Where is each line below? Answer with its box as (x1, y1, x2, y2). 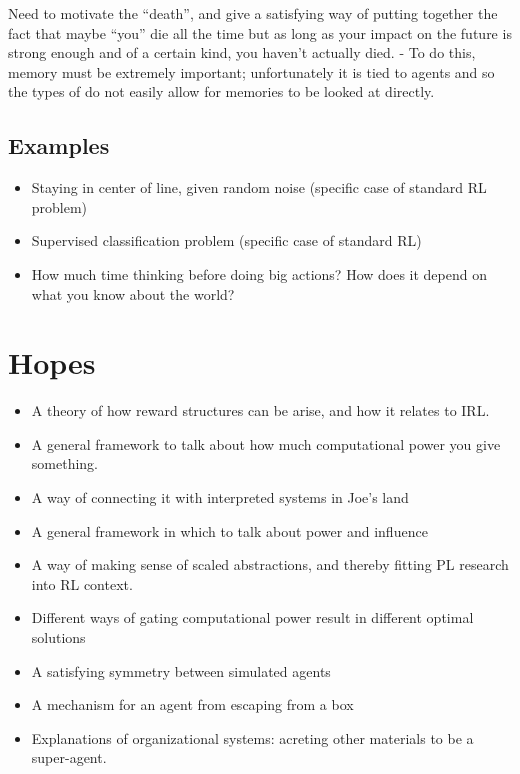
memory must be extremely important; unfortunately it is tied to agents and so (8, 61, 495, 82)
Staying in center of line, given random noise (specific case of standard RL (31, 177, 487, 198)
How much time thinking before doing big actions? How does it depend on (31, 263, 487, 284)
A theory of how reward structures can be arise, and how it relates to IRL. (31, 400, 490, 421)
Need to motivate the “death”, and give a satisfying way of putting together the (8, 3, 498, 23)
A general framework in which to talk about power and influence (31, 520, 428, 541)
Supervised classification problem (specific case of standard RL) (31, 230, 422, 251)
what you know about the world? (31, 283, 235, 304)
